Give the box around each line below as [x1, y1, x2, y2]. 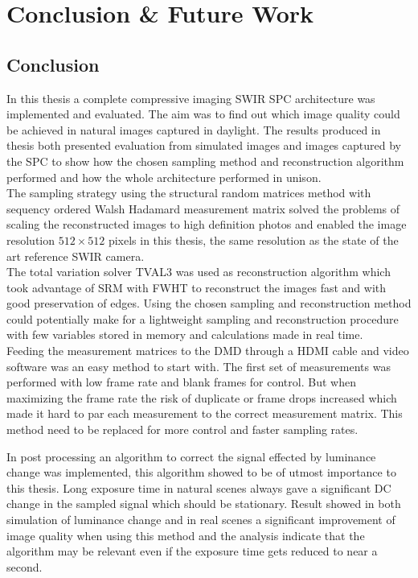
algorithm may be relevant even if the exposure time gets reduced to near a [6, 543, 378, 559]
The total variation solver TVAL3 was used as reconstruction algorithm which [6, 263, 391, 280]
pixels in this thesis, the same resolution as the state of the [108, 231, 399, 248]
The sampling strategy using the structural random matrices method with [6, 184, 371, 201]
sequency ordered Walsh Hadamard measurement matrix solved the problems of [6, 200, 400, 217]
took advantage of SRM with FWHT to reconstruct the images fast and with [6, 279, 387, 295]
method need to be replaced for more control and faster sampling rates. [6, 421, 359, 438]
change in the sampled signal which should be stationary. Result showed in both [6, 495, 401, 512]
